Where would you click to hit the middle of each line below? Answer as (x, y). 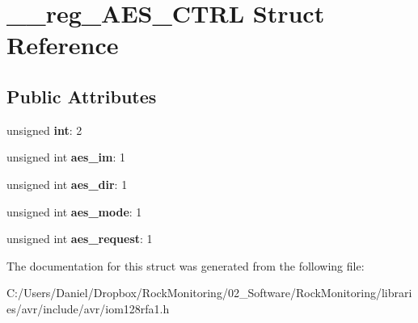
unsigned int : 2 (44, 130)
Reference (63, 45)
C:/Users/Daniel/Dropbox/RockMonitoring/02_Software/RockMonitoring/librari (209, 293)
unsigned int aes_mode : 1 (74, 211)
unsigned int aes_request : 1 (80, 239)
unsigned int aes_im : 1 (66, 157)
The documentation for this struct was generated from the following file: (186, 265)
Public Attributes (82, 96)
